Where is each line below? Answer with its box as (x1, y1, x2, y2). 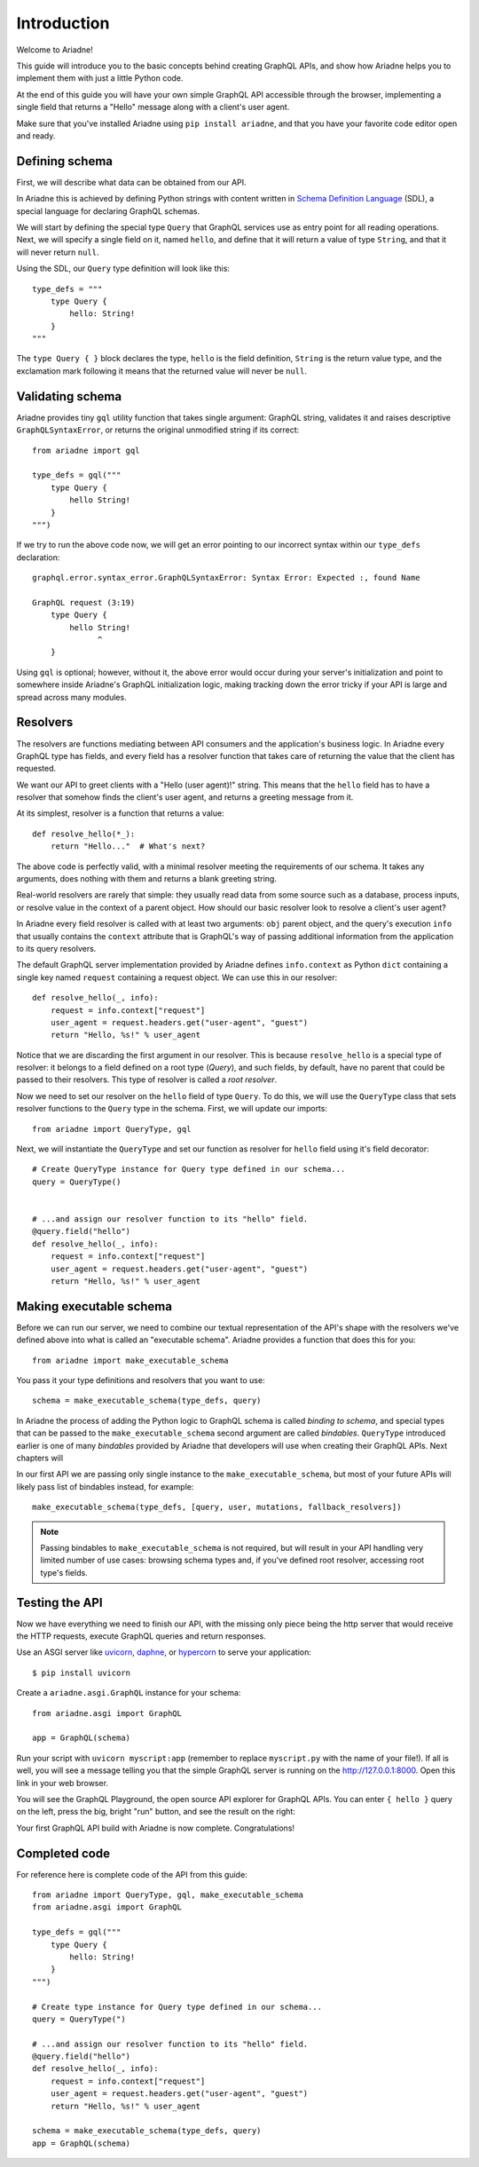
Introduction (16, 13, 110, 33)
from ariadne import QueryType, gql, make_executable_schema (32, 1890, 303, 1900)
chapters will (16, 1452, 64, 1463)
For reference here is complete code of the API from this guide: (16, 1869, 247, 1879)
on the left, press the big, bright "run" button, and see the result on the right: (16, 1807, 296, 1817)
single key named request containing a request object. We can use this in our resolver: (16, 972, 337, 983)
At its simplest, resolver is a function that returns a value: (16, 808, 225, 819)
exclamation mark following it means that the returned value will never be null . (16, 365, 308, 376)
